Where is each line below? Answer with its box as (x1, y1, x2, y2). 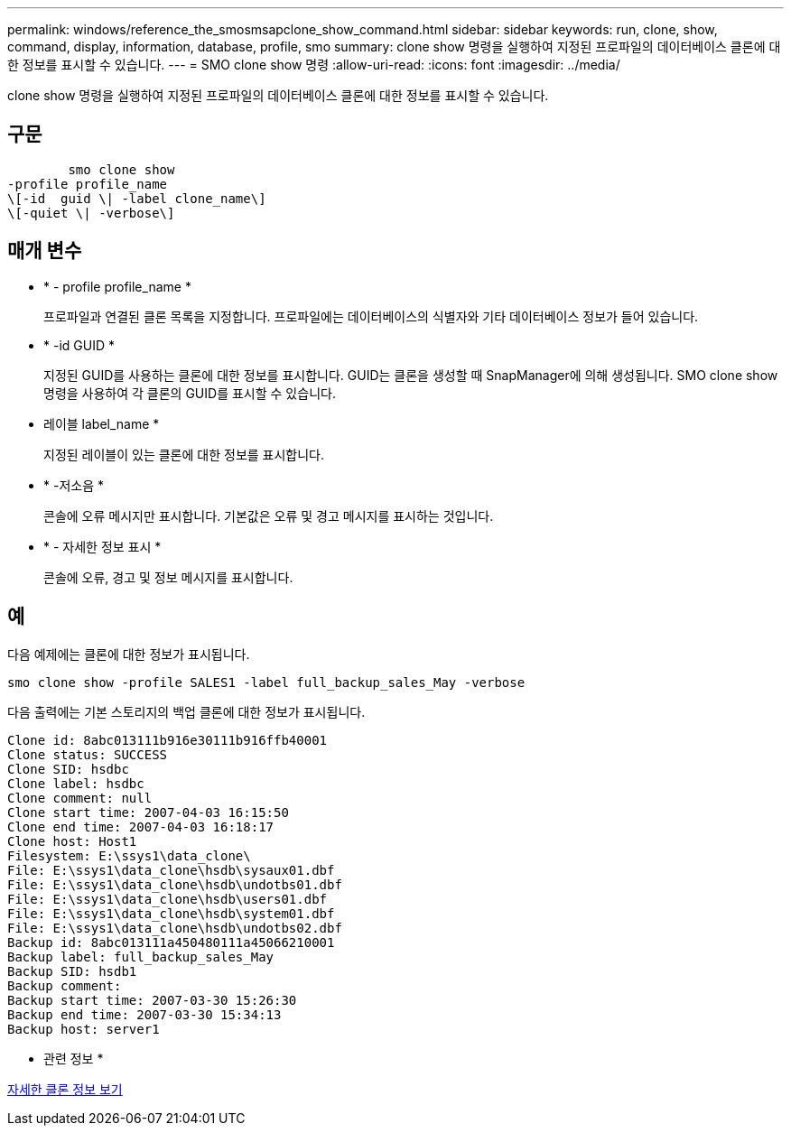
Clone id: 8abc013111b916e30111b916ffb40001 (7, 732, 328, 748)
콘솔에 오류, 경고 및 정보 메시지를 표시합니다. (43, 569, 293, 585)
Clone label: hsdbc (7, 775, 144, 791)
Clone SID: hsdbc (7, 761, 129, 776)
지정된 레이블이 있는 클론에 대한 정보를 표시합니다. (43, 446, 325, 462)
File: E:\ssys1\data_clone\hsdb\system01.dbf (7, 905, 335, 921)
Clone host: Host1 (7, 833, 137, 849)
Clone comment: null (7, 790, 153, 805)
